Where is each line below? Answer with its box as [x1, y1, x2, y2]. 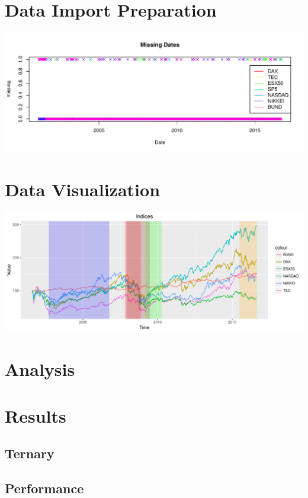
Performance [5, 478, 84, 497]
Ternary [5, 444, 54, 462]
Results [5, 403, 66, 427]
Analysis [5, 357, 75, 381]
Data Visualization [5, 177, 161, 202]
